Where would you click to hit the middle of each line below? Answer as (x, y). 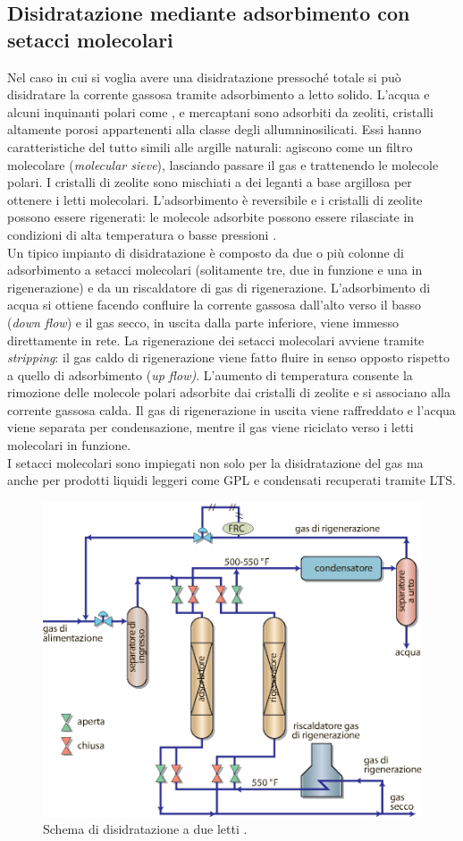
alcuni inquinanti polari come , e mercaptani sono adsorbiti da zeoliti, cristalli (220, 111)
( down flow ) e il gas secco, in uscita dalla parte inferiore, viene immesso (203, 322)
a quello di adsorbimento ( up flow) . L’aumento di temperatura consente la (210, 374)
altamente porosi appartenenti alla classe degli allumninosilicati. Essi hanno (215, 129)
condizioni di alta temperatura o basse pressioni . (142, 234)
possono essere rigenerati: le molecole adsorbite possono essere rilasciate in (211, 217)
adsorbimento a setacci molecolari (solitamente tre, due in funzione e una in (215, 270)
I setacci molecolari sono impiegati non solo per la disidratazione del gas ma (215, 462)
